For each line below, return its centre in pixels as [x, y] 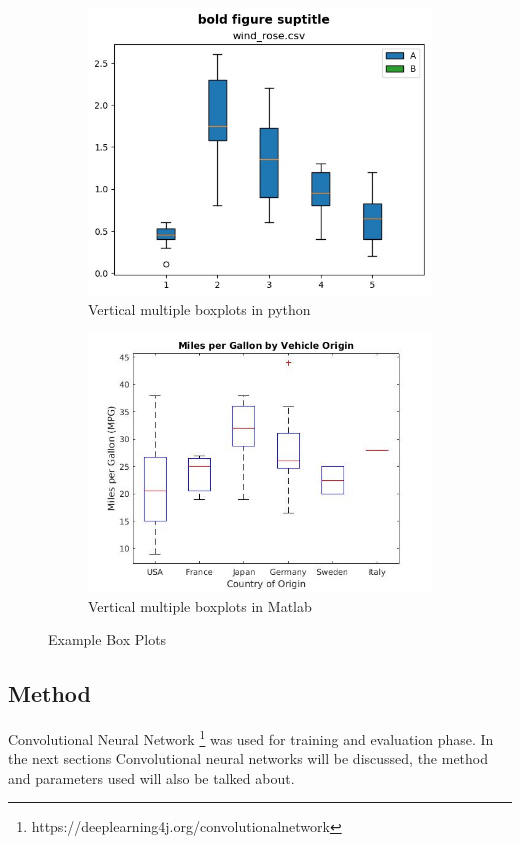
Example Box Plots [107, 639]
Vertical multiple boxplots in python [199, 309]
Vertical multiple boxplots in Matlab [200, 605]
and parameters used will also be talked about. [151, 777]
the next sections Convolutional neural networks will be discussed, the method [248, 758]
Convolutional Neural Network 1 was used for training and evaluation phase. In [251, 737]
